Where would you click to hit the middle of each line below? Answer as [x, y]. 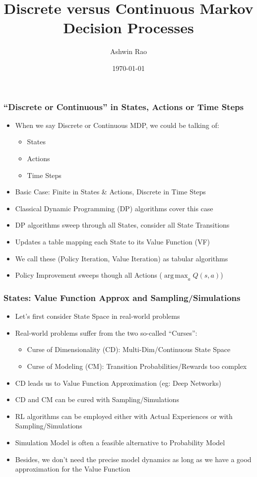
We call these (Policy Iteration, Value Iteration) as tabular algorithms [122, 258]
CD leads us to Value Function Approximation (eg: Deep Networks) [118, 383]
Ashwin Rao [128, 51]
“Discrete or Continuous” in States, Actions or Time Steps [124, 106]
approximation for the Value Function [73, 469]
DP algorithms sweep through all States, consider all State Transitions [122, 225]
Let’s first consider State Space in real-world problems [97, 316]
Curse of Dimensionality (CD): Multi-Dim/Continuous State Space [129, 349]
